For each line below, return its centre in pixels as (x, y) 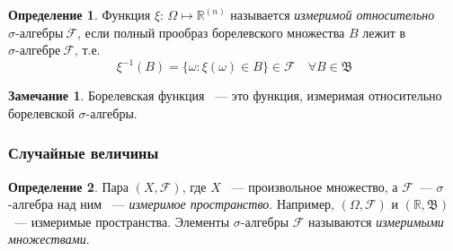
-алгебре (38, 52)
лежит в (384, 32)
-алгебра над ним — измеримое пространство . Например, (171, 204)
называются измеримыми (376, 221)
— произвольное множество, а (315, 186)
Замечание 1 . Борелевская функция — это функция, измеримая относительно (225, 95)
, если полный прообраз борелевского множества (211, 32)
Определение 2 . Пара (68, 186)
